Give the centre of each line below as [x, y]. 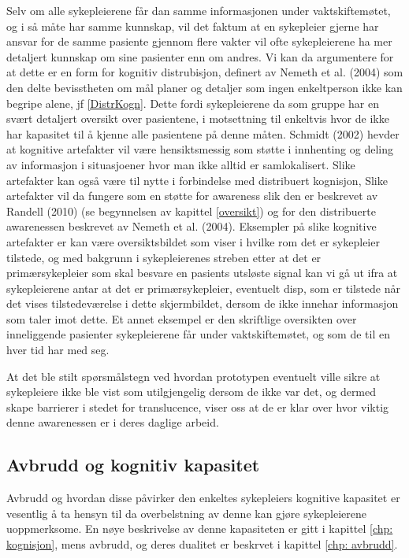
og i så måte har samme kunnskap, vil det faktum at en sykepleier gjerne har [193, 26]
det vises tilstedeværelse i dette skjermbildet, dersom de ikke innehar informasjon [203, 303]
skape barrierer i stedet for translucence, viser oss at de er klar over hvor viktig [198, 406]
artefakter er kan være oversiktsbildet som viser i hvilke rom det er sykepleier [193, 241]
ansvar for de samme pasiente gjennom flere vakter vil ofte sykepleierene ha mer [199, 41]
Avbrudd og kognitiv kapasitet [133, 465]
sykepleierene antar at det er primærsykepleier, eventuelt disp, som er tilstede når [203, 288]
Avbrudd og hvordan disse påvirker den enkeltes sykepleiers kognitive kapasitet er [203, 498]
